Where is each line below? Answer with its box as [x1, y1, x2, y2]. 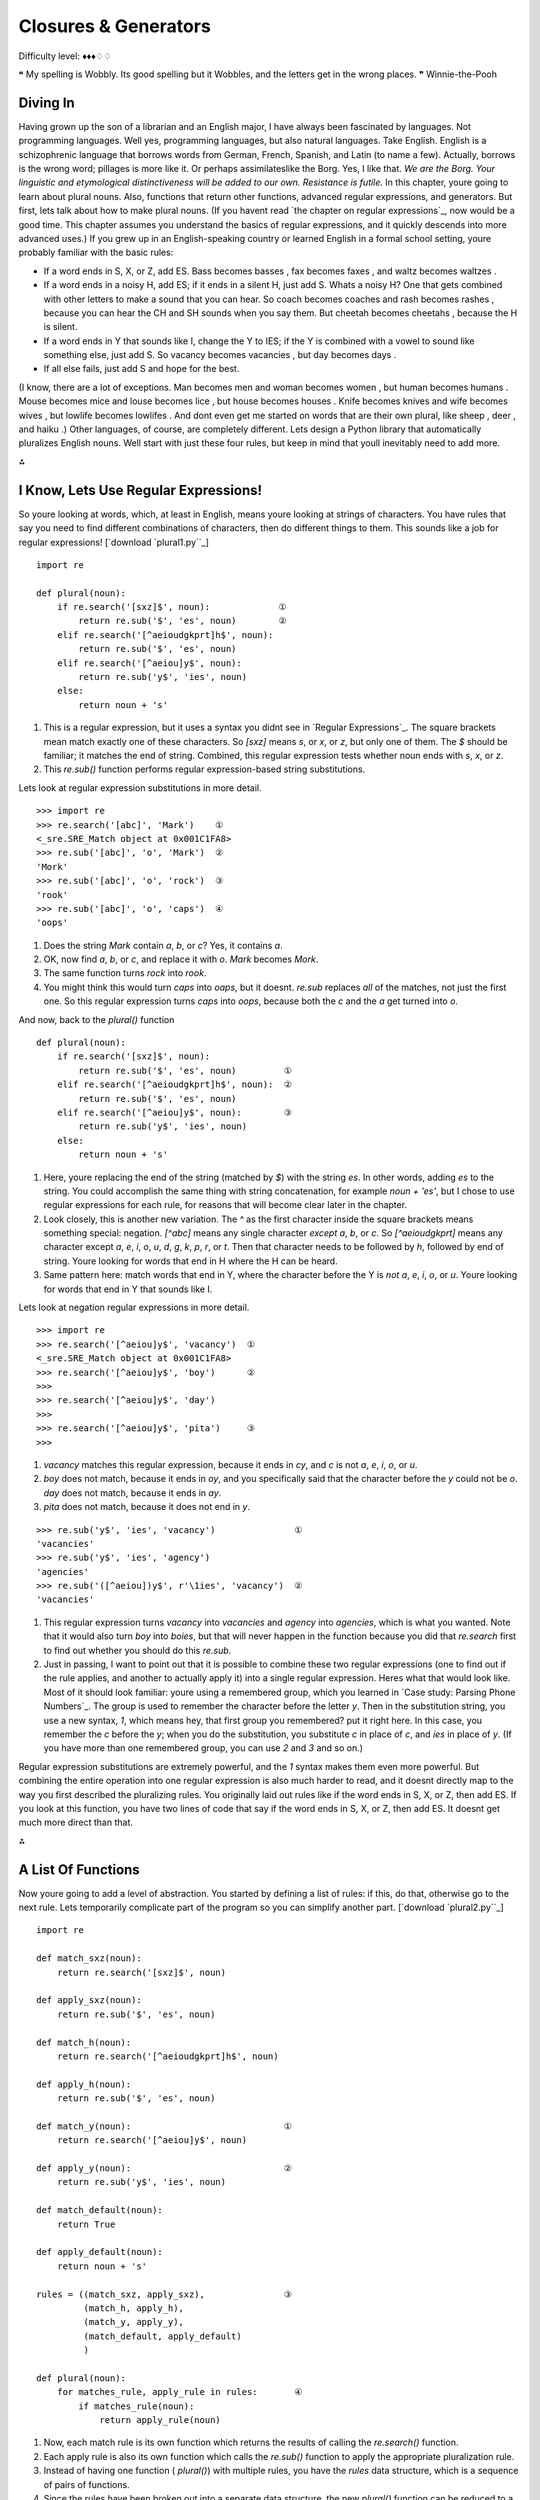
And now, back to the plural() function [18, 1013, 175, 1025]
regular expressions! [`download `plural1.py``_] [18, 536, 210, 548]
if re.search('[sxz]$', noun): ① [56, 601, 287, 613]
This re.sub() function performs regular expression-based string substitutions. [43, 763, 366, 775]
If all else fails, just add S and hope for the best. [43, 363, 240, 375]
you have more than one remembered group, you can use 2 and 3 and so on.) [43, 1742, 364, 1754]
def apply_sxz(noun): [36, 1995, 142, 2006]
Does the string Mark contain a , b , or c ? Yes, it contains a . [43, 939, 284, 951]
